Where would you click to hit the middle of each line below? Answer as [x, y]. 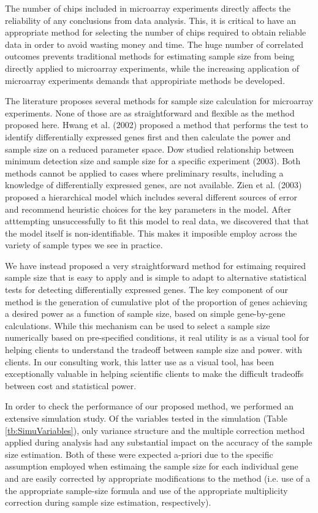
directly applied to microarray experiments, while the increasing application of [152, 68]
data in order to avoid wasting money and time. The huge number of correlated [154, 44]
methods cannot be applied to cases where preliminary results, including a [144, 173]
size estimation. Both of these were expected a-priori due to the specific [139, 454]
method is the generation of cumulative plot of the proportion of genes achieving [156, 301]
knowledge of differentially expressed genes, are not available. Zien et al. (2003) [153, 185]
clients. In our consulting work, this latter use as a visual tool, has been [139, 361]
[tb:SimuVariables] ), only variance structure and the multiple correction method [155, 430]
